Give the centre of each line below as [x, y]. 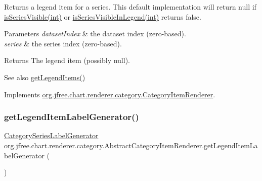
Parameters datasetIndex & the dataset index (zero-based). [95, 34]
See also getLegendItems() [45, 77]
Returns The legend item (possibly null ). [67, 60]
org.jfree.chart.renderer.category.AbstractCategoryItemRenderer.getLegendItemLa [131, 145]
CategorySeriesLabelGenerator [51, 135]
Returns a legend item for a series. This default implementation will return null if [130, 7]
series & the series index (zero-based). [63, 43]
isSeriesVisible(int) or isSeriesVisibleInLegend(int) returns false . [103, 16]
